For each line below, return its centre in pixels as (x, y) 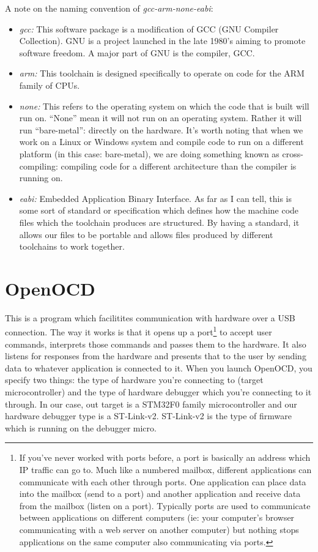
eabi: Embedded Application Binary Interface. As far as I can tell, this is (156, 198)
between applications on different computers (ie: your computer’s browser (157, 517)
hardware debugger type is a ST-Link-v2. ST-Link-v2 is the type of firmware (148, 416)
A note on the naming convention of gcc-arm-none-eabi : (109, 8)
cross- (293, 153)
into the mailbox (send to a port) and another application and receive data (160, 494)
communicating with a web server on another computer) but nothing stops (159, 529)
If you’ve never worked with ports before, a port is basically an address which (165, 457)
